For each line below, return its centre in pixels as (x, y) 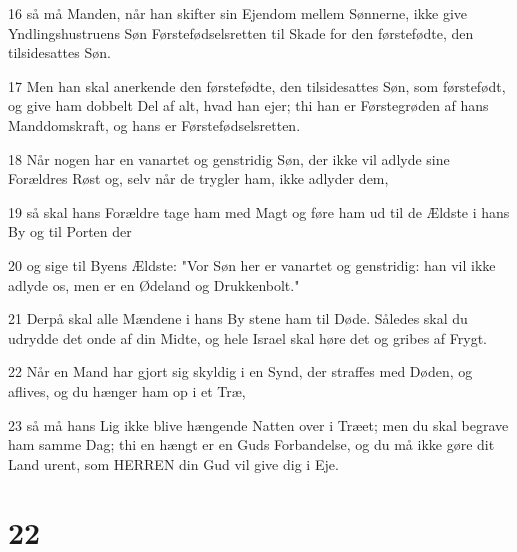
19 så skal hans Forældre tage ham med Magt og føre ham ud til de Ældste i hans (259, 211)
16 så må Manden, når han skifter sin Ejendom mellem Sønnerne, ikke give (238, 13)
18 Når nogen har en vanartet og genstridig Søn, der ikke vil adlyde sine (229, 158)
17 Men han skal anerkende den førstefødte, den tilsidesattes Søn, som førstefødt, (257, 85)
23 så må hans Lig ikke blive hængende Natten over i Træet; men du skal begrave (258, 424)
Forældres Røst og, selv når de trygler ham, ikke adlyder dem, (198, 178)
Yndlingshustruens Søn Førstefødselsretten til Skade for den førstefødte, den (241, 32)
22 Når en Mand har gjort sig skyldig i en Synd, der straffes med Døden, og (240, 371)
